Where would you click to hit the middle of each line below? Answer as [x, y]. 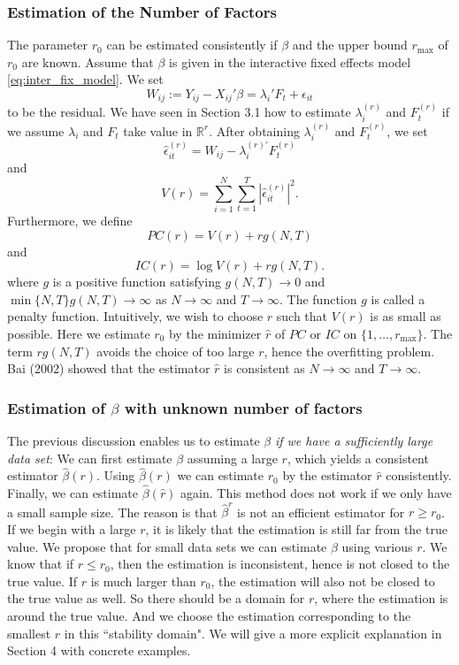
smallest [29, 633]
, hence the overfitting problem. [349, 351]
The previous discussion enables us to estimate [134, 440]
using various [377, 546]
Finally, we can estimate [73, 493]
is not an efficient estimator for [321, 512]
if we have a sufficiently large [354, 440]
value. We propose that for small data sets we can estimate [167, 546]
